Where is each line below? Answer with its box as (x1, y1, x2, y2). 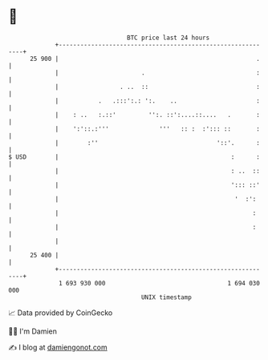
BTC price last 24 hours (127, 34, 210, 42)
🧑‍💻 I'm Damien (8, 326, 58, 336)
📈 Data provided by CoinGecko (8, 308, 113, 318)
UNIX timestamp (140, 293, 193, 301)
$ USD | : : (8, 152, 261, 161)
